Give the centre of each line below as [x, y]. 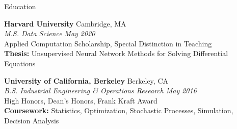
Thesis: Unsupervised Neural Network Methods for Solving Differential [116, 53]
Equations [20, 63]
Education [20, 6]
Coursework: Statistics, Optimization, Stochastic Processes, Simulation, [119, 110]
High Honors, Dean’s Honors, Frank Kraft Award [81, 100]
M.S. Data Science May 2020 [50, 33]
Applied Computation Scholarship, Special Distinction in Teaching [108, 43]
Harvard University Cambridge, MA [65, 23]
